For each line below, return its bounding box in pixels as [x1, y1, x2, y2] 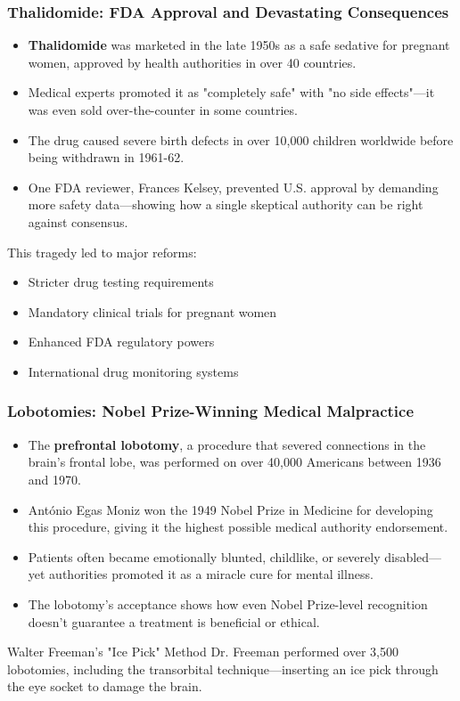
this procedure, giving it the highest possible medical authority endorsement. [28, 518, 448, 536]
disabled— [384, 547, 442, 566]
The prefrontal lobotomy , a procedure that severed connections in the [28, 435, 426, 453]
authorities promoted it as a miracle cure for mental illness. [49, 565, 374, 583]
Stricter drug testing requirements [28, 273, 214, 291]
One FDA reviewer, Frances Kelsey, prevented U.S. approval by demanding [28, 177, 439, 196]
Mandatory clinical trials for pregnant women [28, 302, 277, 321]
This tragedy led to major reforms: [7, 242, 197, 261]
